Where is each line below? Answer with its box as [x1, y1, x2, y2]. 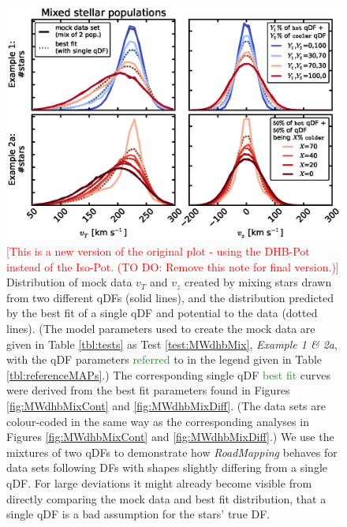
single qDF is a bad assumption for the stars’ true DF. [6, 506, 271, 522]
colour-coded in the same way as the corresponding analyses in [6, 413, 309, 429]
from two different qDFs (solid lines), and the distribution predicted [6, 289, 334, 305]
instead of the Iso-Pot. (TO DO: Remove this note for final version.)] [6, 258, 339, 275]
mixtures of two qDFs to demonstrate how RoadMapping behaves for [6, 443, 338, 460]
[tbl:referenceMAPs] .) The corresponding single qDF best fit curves [6, 366, 331, 383]
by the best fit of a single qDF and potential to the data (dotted [6, 305, 318, 321]
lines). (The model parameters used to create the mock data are [6, 320, 315, 337]
